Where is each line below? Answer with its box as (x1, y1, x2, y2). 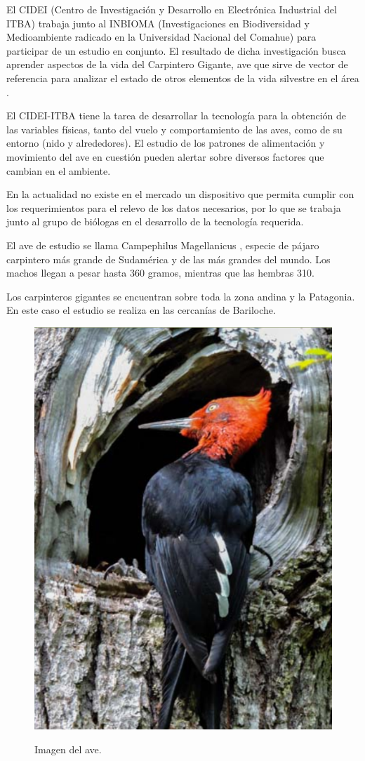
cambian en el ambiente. (6, 163, 111, 178)
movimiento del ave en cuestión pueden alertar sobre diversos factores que (6, 149, 324, 164)
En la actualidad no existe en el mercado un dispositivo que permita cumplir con (6, 187, 354, 201)
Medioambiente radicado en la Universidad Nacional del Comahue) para (6, 29, 317, 44)
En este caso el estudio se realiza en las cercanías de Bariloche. (6, 303, 276, 317)
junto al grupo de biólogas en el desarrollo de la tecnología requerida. (6, 214, 304, 229)
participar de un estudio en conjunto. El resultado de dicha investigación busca (6, 43, 346, 58)
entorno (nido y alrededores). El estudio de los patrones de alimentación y (6, 135, 325, 150)
